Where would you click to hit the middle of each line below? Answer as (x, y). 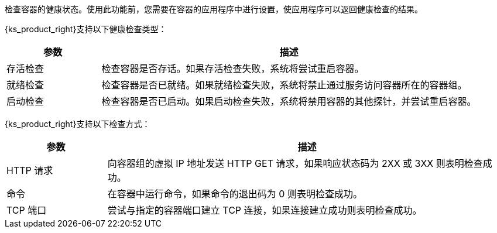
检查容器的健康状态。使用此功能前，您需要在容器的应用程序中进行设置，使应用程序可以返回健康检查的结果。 (214, 9)
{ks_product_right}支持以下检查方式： (78, 124)
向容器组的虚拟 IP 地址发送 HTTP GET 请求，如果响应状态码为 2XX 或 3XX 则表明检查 (295, 163)
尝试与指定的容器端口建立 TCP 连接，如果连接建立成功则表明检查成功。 (265, 210)
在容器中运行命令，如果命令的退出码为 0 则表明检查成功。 (235, 194)
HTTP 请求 (30, 170)
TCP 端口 (27, 210)
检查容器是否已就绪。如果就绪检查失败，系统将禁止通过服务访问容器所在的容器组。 (284, 85)
